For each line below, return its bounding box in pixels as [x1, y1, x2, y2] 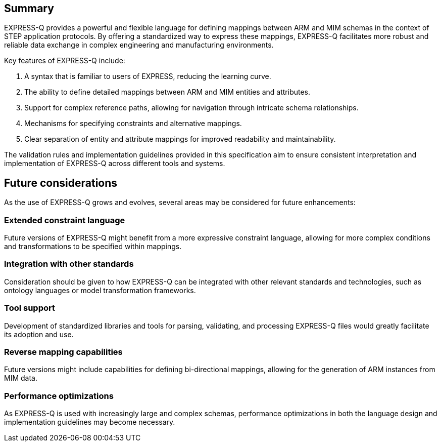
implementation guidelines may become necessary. [4, 418, 175, 427]
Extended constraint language [4, 215, 125, 225]
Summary [4, 2, 54, 15]
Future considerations [4, 176, 118, 189]
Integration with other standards [4, 259, 134, 269]
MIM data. [4, 374, 37, 383]
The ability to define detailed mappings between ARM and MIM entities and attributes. [24, 88, 311, 97]
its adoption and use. [4, 330, 74, 339]
